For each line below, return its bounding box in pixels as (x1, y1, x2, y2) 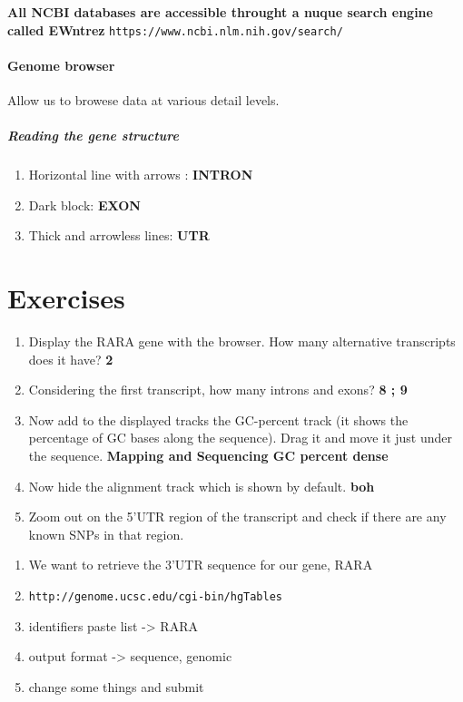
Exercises (7, 279, 125, 317)
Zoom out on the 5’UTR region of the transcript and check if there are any (28, 507, 447, 526)
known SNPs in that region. (28, 524, 184, 543)
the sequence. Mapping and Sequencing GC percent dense (28, 446, 389, 465)
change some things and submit (28, 677, 204, 696)
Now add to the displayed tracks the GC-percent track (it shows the (28, 410, 409, 429)
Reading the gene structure (7, 126, 179, 145)
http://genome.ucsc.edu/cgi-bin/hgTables (28, 590, 282, 604)
